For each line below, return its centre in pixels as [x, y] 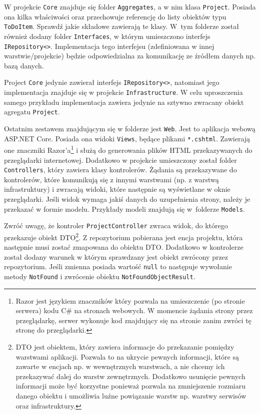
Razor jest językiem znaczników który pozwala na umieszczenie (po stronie [130, 300]
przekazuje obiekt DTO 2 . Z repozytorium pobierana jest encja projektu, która [123, 236]
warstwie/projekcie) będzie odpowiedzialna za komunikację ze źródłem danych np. [130, 56]
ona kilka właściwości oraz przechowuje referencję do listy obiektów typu [115, 16]
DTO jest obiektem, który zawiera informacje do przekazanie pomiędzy [125, 347]
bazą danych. [24, 65]
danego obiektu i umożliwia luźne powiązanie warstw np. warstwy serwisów [131, 395]
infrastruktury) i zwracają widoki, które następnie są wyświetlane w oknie [117, 189]
